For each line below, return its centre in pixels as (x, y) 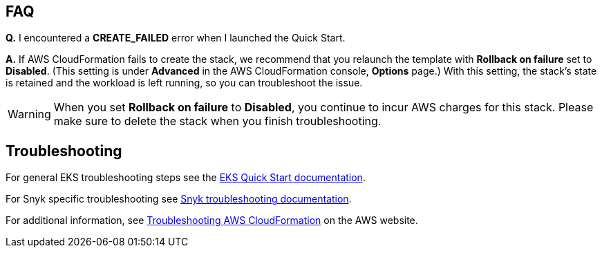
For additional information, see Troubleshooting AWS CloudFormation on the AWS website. (212, 221)
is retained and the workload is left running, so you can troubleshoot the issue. (184, 83)
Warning (29, 114)
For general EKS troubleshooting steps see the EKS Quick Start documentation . (186, 178)
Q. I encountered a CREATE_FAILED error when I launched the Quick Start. (176, 38)
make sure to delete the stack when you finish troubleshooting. (217, 121)
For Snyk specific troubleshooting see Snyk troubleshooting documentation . (179, 199)
